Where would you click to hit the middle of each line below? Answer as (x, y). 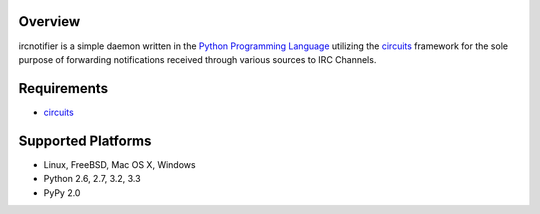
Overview (49, 21)
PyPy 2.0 (62, 192)
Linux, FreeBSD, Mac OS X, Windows (119, 164)
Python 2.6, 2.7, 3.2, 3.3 (92, 179)
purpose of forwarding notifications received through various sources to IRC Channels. (197, 59)
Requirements (63, 88)
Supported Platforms (85, 140)
